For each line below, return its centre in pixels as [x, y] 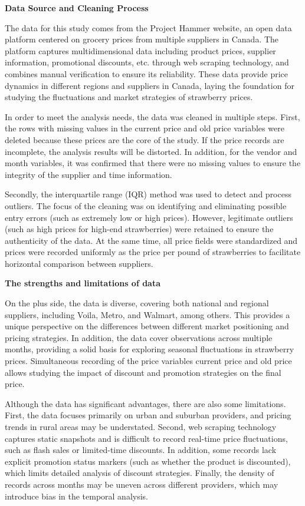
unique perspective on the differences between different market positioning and [147, 326]
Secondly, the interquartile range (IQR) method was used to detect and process [148, 194]
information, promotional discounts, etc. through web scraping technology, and [147, 62]
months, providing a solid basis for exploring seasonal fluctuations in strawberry [150, 349]
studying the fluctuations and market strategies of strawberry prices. [129, 97]
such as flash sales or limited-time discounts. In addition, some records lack [141, 450]
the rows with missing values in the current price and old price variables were [145, 128]
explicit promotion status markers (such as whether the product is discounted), [148, 461]
